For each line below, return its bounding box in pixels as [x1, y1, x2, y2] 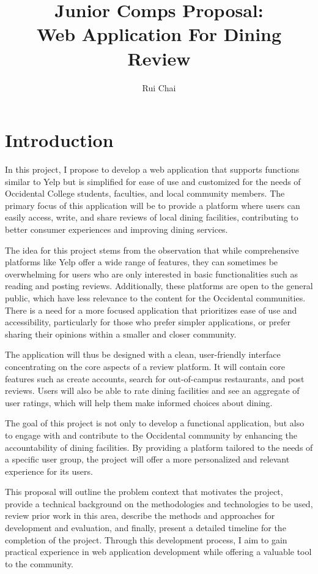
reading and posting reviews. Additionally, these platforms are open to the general [5, 279, 313, 292]
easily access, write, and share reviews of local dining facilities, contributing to [5, 211, 298, 224]
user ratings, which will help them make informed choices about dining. [5, 396, 273, 409]
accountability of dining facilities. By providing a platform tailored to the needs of [5, 440, 313, 453]
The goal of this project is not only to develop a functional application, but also [5, 417, 305, 429]
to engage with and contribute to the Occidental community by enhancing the [5, 428, 297, 441]
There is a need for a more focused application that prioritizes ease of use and [5, 303, 297, 316]
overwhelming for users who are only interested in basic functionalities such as [5, 267, 298, 280]
